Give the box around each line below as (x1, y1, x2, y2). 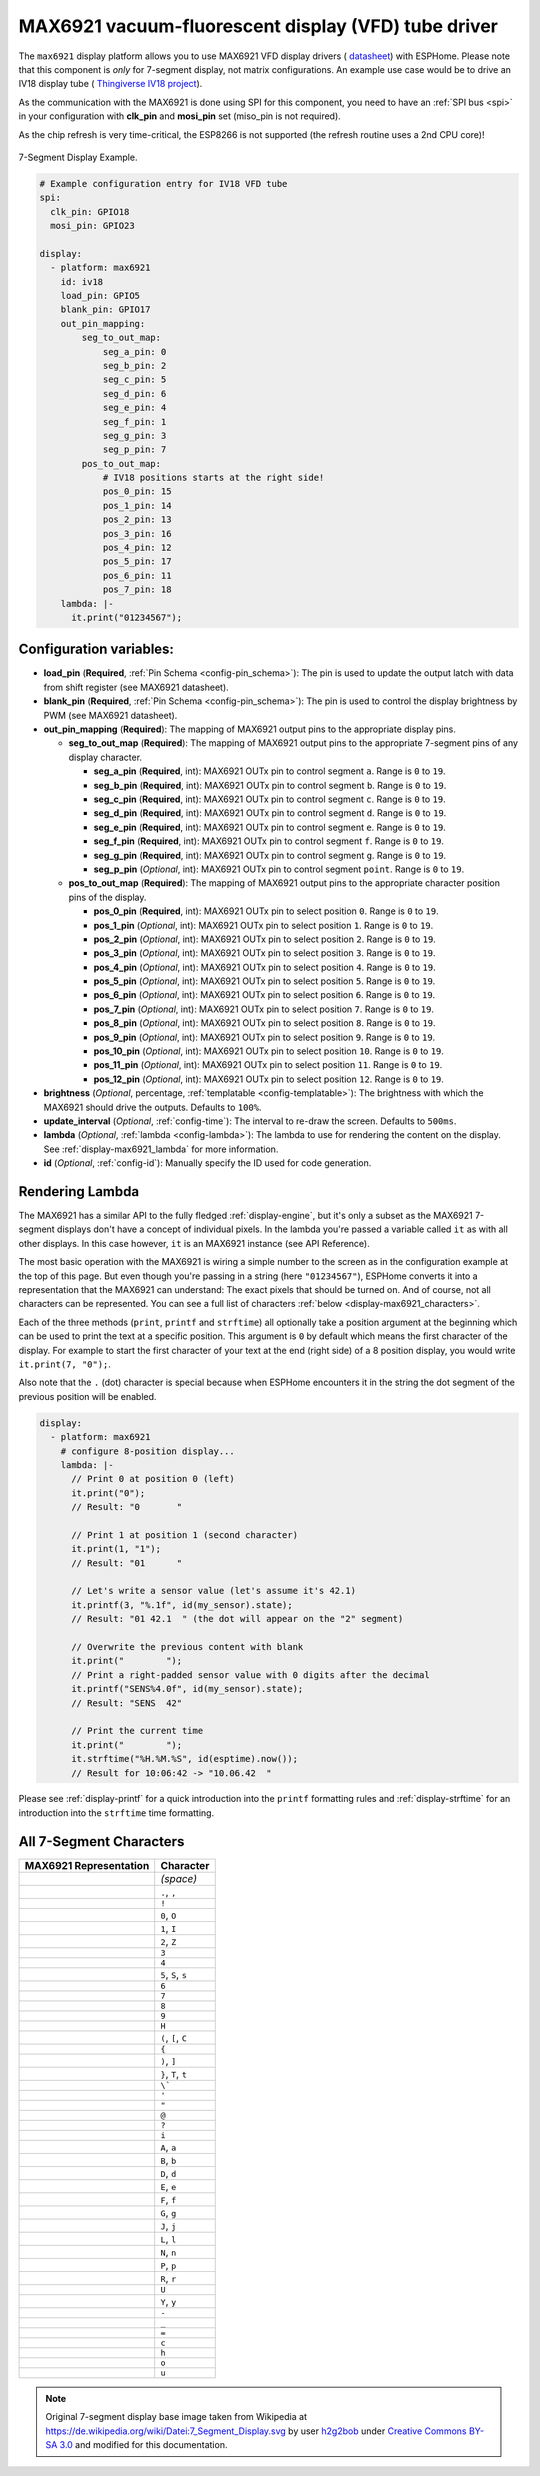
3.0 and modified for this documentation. (59, 2438, 228, 2450)
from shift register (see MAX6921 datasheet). (43, 681, 229, 693)
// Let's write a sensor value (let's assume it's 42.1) (71, 1585, 357, 1597)
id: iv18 (60, 276, 104, 287)
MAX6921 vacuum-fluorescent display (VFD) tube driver (18, 15, 499, 37)
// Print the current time (71, 1725, 204, 1737)
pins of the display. (68, 891, 147, 903)
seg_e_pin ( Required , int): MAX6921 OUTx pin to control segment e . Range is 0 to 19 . (93, 821, 447, 833)
